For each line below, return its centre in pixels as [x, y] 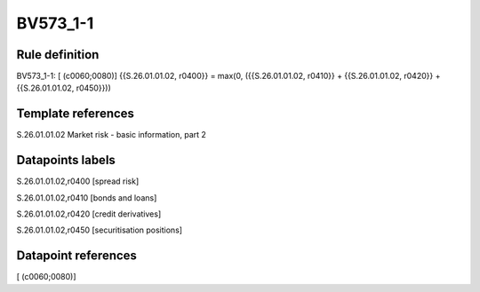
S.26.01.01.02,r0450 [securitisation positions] [99, 230]
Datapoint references [77, 256]
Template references [76, 114]
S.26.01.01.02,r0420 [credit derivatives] [89, 214]
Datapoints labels [66, 160]
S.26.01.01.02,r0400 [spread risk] [78, 181]
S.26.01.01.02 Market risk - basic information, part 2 [111, 135]
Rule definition [58, 55]
